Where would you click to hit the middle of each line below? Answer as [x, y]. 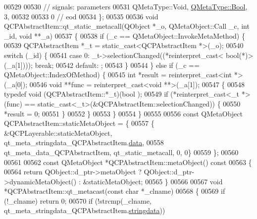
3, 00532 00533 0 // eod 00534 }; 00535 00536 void [81, 16]
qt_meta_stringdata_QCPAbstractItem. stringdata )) [85, 210]
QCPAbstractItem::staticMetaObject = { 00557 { [79, 123]
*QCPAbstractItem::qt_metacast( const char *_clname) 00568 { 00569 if [115, 191]
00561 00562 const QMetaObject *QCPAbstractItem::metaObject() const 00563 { [128, 162]
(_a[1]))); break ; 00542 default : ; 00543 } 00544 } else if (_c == [102, 65]
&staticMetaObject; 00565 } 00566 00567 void [153, 181]
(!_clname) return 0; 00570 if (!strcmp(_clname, [78, 200]
